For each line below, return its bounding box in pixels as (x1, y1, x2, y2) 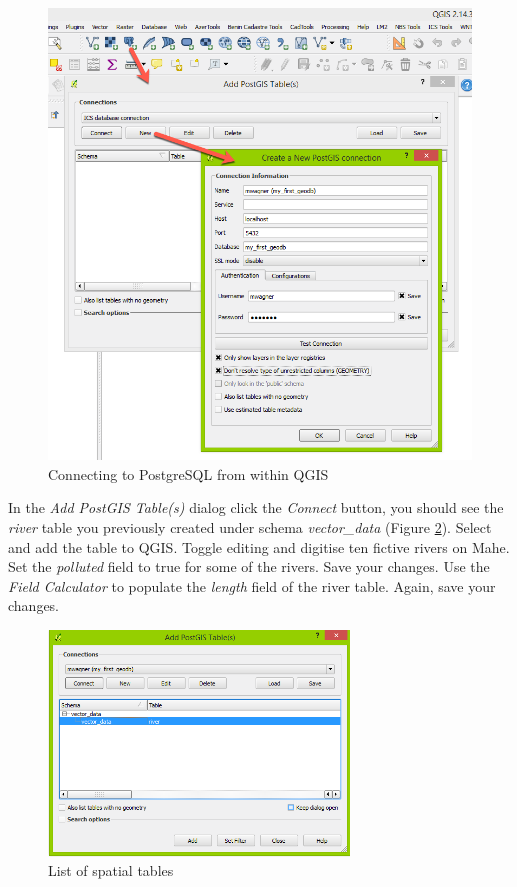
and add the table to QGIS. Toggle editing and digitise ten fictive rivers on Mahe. (8, 536, 510, 557)
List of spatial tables (48, 860, 174, 881)
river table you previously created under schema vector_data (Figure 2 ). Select (8, 516, 492, 537)
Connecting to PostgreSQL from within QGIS (48, 463, 329, 484)
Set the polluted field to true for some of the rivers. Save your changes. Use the (8, 556, 490, 577)
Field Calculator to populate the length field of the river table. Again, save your (8, 575, 496, 596)
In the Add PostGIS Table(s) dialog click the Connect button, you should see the (8, 497, 504, 518)
